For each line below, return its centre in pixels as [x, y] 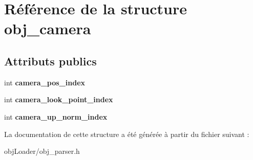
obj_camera [48, 28]
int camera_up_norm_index [56, 116]
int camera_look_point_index [59, 99]
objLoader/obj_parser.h [42, 151]
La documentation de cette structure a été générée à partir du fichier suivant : [127, 134]
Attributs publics [50, 61]
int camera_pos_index [45, 82]
